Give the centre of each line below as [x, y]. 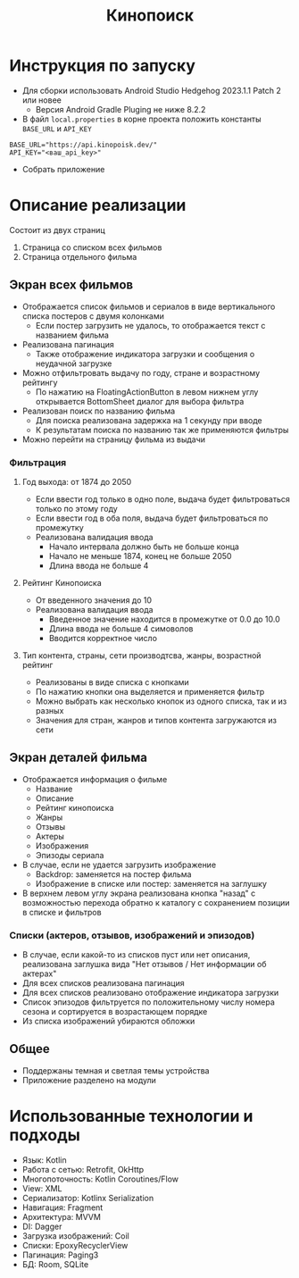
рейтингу [40, 382]
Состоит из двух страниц [57, 230]
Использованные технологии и [131, 1116]
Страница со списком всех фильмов [92, 247]
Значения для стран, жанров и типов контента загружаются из [156, 720]
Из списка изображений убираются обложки [108, 1021]
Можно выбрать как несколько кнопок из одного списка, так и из [161, 701]
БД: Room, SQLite [55, 1264]
